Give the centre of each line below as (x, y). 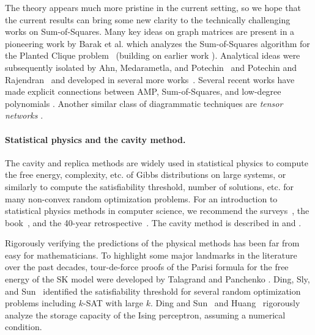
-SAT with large (113, 303)
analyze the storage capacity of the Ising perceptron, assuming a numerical (145, 315)
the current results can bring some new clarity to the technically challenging (148, 19)
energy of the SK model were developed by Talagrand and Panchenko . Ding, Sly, (157, 279)
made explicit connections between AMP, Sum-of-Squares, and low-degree (143, 91)
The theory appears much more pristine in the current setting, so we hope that (153, 7)
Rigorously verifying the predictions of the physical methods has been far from (152, 243)
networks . (24, 115)
